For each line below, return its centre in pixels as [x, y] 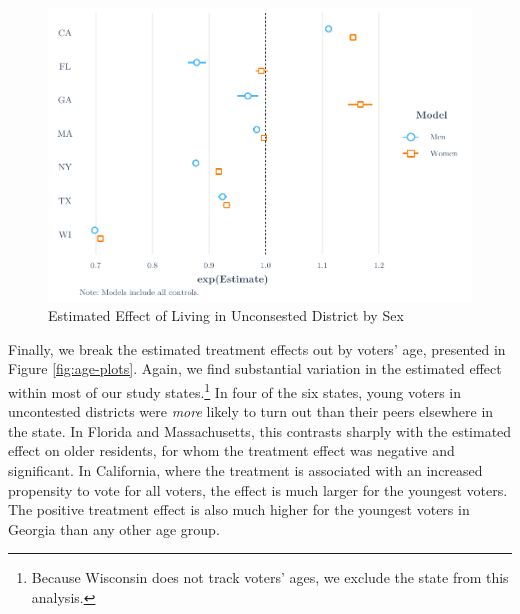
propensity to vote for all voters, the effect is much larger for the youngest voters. [258, 489]
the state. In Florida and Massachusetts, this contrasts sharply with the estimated [260, 430]
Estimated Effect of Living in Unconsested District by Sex [226, 315]
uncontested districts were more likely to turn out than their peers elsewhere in [251, 411]
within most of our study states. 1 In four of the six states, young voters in [235, 390]
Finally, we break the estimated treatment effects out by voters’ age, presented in [257, 348]
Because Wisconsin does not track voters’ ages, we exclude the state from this [270, 577]
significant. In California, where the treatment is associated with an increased [245, 469]
